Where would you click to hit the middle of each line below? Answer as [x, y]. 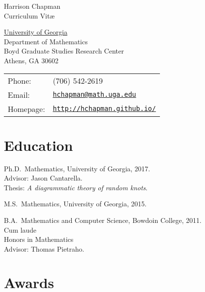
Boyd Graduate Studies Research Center [64, 51]
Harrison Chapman [32, 6]
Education [39, 145]
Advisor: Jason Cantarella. [43, 178]
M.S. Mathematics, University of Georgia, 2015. [75, 204]
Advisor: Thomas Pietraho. [44, 248]
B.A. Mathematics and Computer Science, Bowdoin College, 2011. [103, 220]
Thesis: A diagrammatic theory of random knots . [76, 187]
